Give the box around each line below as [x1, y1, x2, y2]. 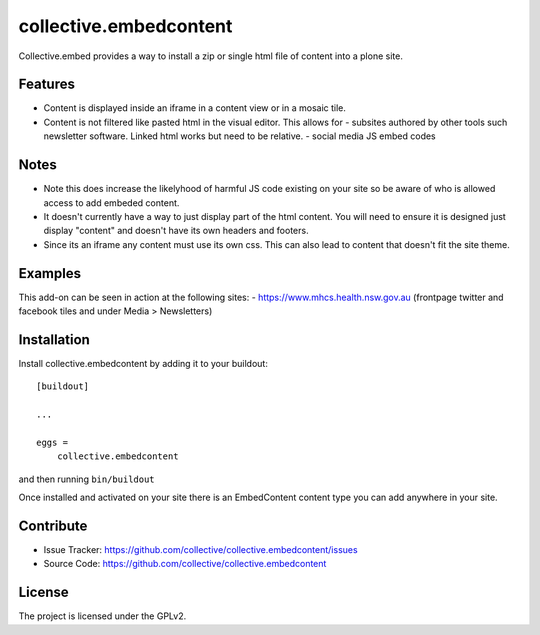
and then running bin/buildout [18, 473, 155, 485]
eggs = [36, 436, 69, 448]
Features [18, 76, 75, 93]
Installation [18, 331, 90, 348]
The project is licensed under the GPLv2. [18, 610, 187, 622]
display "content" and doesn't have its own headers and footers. [43, 225, 309, 237]
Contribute [18, 517, 88, 534]
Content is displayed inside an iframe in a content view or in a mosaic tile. [43, 102, 347, 114]
